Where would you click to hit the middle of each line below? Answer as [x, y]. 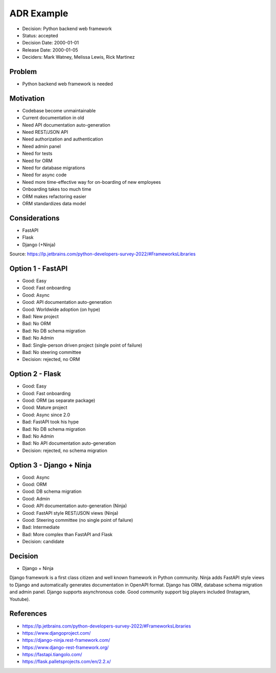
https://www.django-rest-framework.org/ [66, 647]
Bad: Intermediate [41, 527]
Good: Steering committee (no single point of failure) [78, 520]
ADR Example [39, 13]
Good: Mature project [45, 407]
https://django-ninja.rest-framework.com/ [66, 640]
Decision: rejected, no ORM [51, 359]
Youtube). [20, 599]
